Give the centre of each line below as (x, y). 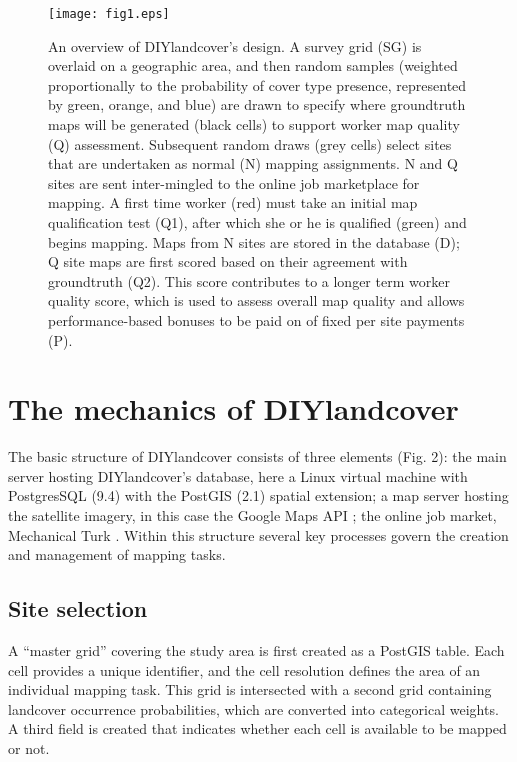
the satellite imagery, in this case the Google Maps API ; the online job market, (252, 515)
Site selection (78, 608)
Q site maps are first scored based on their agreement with (228, 261)
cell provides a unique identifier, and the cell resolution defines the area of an (244, 669)
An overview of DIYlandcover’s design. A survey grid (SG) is (235, 45)
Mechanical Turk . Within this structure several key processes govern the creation (258, 534)
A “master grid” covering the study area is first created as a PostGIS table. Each (256, 650)
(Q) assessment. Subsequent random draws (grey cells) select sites (250, 143)
